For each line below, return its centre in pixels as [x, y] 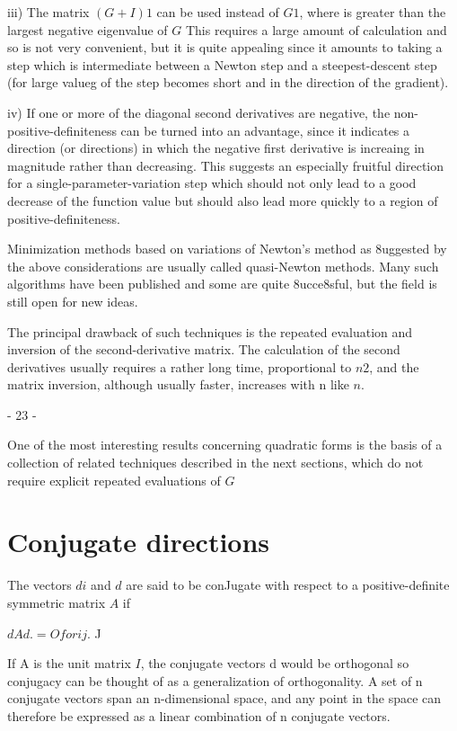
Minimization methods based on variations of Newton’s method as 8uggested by [227, 249]
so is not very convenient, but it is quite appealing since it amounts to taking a [225, 47]
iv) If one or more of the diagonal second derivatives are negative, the [199, 112]
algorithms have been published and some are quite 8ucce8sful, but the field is [222, 284]
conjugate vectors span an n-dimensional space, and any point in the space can [224, 698]
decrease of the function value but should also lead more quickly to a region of [223, 200]
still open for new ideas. [73, 301]
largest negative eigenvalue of [88, 29]
